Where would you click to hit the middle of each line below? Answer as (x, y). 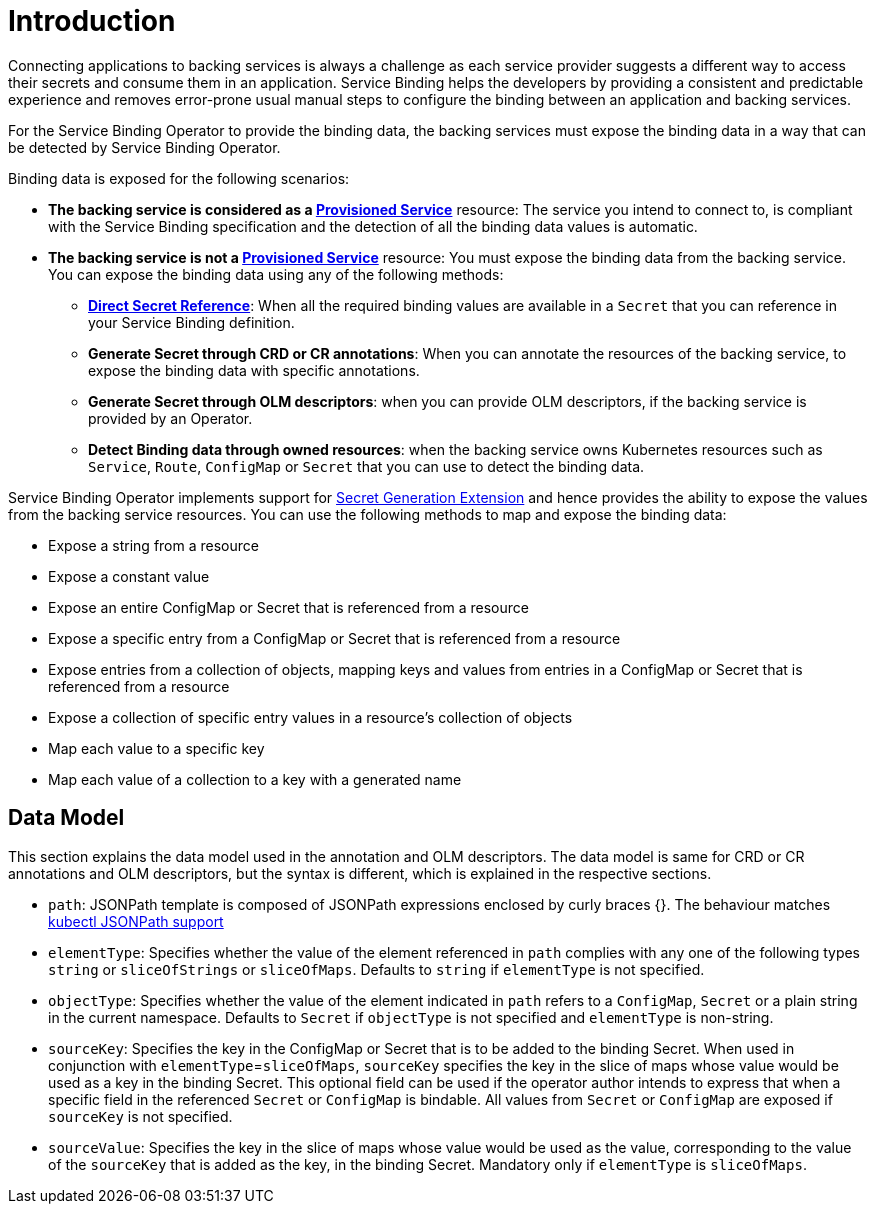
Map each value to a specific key (156, 748)
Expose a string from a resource (153, 545)
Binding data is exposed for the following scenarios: (179, 178)
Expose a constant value (129, 576)
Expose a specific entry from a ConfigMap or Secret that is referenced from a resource (334, 638)
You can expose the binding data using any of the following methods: (276, 274)
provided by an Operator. (170, 418)
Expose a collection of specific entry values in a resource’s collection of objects (310, 717)
